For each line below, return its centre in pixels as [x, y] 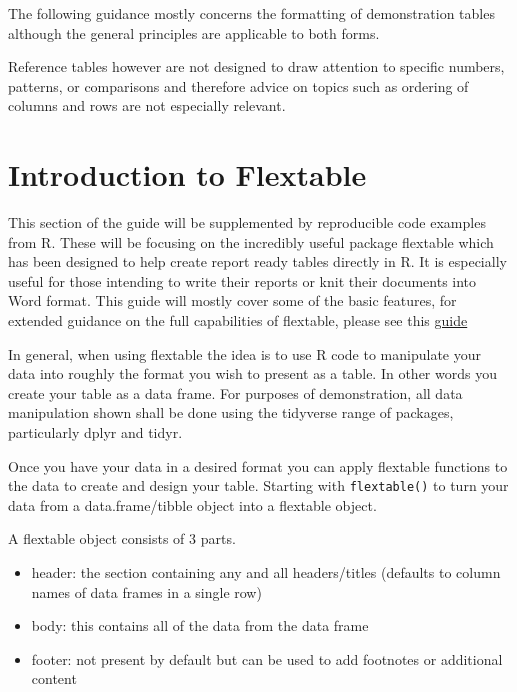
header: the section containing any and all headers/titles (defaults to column [266, 572]
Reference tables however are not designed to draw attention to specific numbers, [256, 66]
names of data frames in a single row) [146, 591]
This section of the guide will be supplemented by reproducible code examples [247, 222]
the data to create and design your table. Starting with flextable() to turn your [258, 485]
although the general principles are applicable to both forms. [194, 32]
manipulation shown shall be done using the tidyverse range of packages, [231, 412]
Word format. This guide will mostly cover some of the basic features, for [232, 300]
